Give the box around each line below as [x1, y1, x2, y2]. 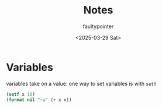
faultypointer [82, 23, 114, 30]
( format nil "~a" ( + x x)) [6, 97, 72, 103]
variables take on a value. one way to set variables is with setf [6, 80, 157, 87]
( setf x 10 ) [6, 91, 35, 97]
